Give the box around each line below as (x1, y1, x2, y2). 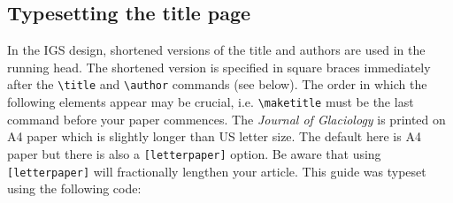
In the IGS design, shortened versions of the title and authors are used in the (7, 41, 426, 59)
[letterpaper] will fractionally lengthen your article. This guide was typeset (7, 162, 426, 180)
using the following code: (7, 179, 142, 198)
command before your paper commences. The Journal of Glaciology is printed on (7, 109, 446, 128)
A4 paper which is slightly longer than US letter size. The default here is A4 (7, 127, 421, 146)
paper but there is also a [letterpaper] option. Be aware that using (7, 144, 381, 162)
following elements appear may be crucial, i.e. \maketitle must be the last (7, 93, 414, 111)
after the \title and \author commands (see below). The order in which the (7, 75, 427, 94)
